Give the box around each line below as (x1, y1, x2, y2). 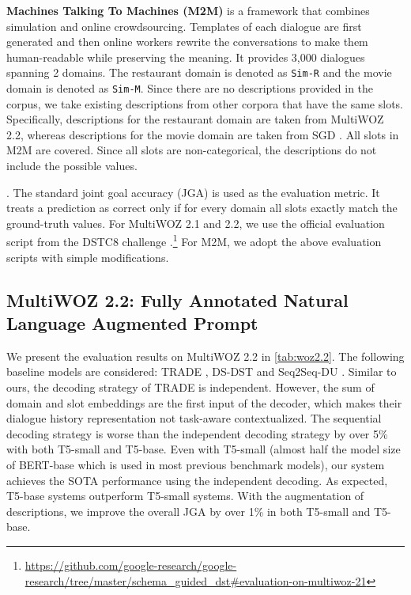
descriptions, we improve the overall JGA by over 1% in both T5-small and (6, 502, 371, 519)
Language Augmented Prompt (6, 311, 258, 335)
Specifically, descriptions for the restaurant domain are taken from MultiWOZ (6, 111, 384, 127)
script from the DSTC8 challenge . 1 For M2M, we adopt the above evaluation (6, 231, 382, 250)
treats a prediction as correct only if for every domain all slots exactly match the (6, 199, 398, 216)
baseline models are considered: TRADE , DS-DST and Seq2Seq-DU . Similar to (6, 363, 397, 380)
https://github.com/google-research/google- (25, 557, 237, 573)
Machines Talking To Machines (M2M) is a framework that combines (6, 2, 370, 18)
